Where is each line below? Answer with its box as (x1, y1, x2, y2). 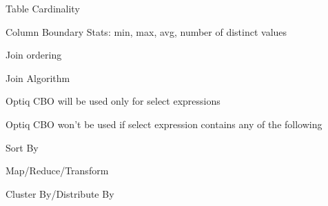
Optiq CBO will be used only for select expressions (6, 94, 221, 108)
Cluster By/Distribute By (6, 186, 114, 200)
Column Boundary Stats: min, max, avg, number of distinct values (6, 24, 287, 39)
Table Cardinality (6, 1, 80, 15)
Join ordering (6, 48, 62, 62)
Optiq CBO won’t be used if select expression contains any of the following (6, 116, 322, 131)
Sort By (6, 140, 39, 154)
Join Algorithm (6, 70, 70, 85)
